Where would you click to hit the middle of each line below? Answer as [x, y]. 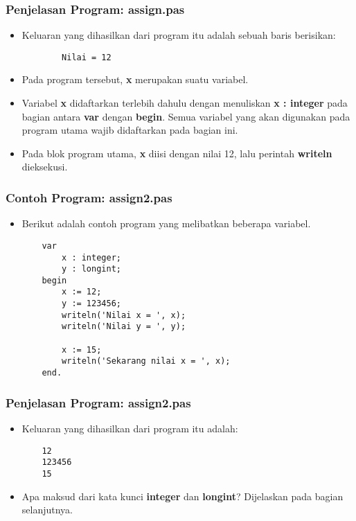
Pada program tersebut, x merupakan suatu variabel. [135, 79]
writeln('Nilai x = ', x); [124, 315]
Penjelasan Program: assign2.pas [98, 402]
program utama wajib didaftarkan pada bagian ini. [130, 130]
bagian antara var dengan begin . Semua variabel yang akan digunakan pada [186, 116]
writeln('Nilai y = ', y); [124, 327]
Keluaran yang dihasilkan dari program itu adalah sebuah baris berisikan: [179, 35]
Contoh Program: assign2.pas [89, 197]
